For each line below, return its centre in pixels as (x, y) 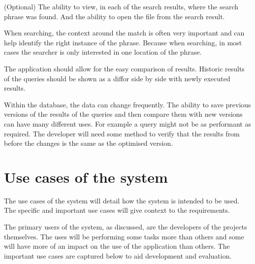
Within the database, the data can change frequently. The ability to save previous (127, 104)
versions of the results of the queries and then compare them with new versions (123, 114)
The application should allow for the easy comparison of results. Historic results (124, 68)
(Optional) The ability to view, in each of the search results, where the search (121, 6)
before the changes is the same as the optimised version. (89, 143)
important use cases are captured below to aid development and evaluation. (118, 255)
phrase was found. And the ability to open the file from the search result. (114, 16)
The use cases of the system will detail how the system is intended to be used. (122, 200)
